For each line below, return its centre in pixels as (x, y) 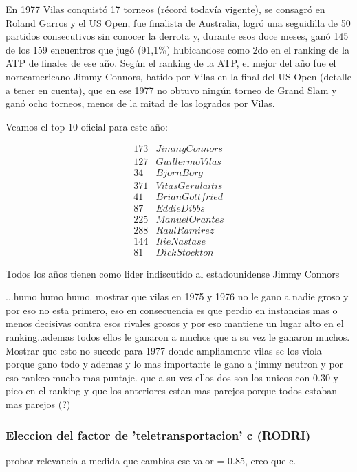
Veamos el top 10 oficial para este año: (87, 126)
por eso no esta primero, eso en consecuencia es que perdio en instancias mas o (172, 310)
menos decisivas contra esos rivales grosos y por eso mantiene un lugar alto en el (175, 323)
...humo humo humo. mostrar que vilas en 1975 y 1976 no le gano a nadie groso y (177, 296)
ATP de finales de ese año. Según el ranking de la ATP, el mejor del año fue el (171, 63)
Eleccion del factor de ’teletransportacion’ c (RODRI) (158, 435)
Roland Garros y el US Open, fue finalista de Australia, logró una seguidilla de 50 (178, 22)
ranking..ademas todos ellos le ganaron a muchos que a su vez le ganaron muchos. (178, 337)
